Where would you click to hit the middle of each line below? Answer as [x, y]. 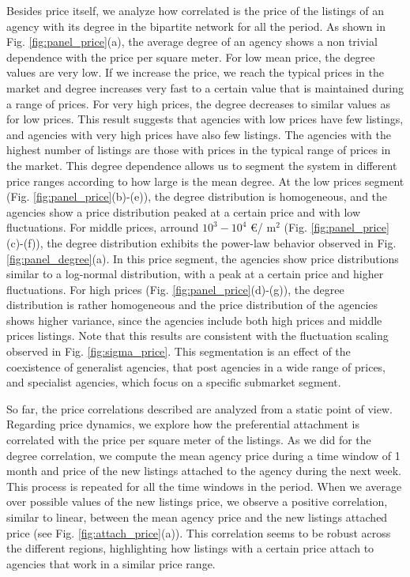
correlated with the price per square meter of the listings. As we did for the [189, 440]
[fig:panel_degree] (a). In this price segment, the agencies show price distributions [203, 258]
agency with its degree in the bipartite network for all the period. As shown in [196, 26]
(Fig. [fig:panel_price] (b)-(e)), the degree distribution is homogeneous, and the [197, 196]
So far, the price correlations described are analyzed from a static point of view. [199, 408]
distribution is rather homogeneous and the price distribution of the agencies [192, 305]
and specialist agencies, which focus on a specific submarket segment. [174, 382]
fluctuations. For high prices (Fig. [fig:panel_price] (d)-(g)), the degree [175, 289]
